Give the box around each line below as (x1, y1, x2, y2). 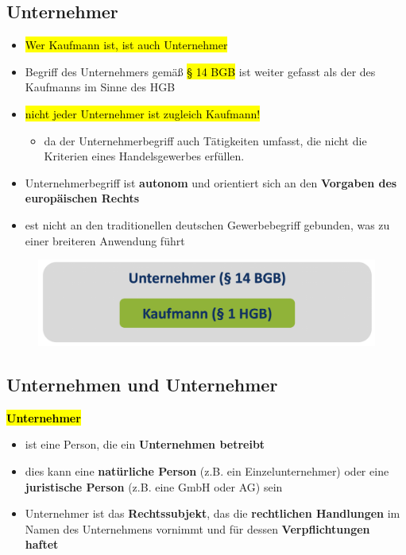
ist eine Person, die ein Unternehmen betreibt (25, 436, 265, 453)
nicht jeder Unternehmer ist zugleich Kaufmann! (25, 105, 261, 121)
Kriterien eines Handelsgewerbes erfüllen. (44, 148, 245, 164)
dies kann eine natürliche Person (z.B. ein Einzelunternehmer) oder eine (25, 463, 389, 480)
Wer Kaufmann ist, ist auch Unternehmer (25, 37, 228, 53)
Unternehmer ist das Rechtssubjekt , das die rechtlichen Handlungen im (25, 505, 400, 522)
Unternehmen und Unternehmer (6, 372, 278, 397)
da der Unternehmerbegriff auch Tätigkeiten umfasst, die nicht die (44, 132, 367, 148)
